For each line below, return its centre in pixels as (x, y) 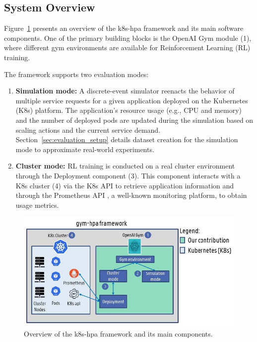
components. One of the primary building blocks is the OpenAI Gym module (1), (128, 38)
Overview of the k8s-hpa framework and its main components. (118, 333)
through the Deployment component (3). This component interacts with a (128, 175)
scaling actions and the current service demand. (88, 129)
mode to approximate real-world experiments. (85, 149)
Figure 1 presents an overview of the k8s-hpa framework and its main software (124, 28)
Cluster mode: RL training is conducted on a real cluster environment (125, 166)
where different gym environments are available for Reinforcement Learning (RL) (127, 47)
